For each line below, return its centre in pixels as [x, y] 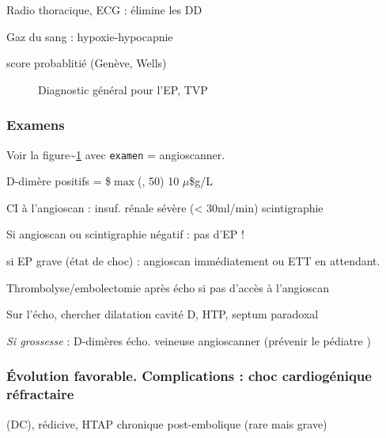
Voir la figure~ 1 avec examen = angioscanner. [116, 154]
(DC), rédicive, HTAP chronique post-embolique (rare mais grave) [167, 423]
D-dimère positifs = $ [59, 181]
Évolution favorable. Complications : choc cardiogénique [189, 376]
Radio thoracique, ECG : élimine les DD [104, 10]
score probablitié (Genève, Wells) [87, 63]
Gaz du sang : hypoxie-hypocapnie [90, 36]
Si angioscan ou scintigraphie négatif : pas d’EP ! [125, 234]
